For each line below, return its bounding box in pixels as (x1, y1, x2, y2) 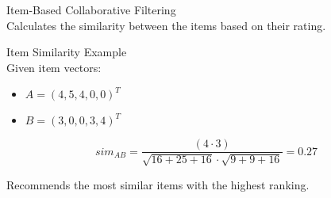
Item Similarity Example (6, 44, 127, 60)
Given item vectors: (6, 59, 102, 75)
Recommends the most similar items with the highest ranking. (6, 176, 310, 192)
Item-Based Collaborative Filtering (6, 2, 176, 17)
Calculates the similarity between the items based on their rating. (6, 17, 326, 33)
